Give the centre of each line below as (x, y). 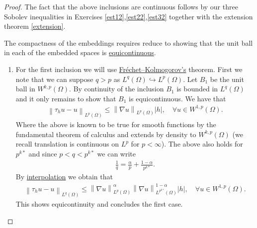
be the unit (227, 79)
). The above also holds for (202, 144)
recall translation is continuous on (67, 144)
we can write (116, 154)
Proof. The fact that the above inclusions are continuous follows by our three (121, 6)
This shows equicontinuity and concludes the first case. (99, 204)
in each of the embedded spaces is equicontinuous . (80, 52)
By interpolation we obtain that (64, 177)
